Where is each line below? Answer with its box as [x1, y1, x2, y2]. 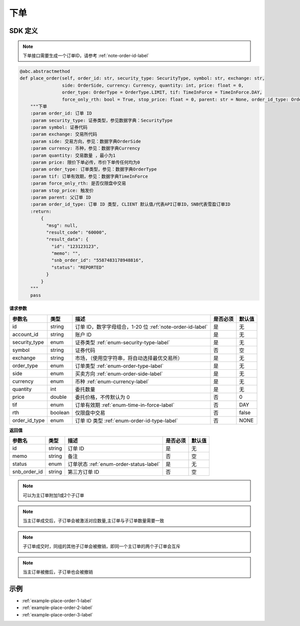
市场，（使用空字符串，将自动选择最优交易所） [75, 354, 183, 361]
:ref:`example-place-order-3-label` [21, 611, 93, 617]
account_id [12, 331, 38, 338]
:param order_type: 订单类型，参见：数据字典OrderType [30, 167, 157, 172]
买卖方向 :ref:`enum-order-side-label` [75, 370, 163, 377]
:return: [30, 208, 52, 214]
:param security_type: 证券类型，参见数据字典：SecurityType [30, 118, 172, 123]
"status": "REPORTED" [51, 264, 104, 270]
